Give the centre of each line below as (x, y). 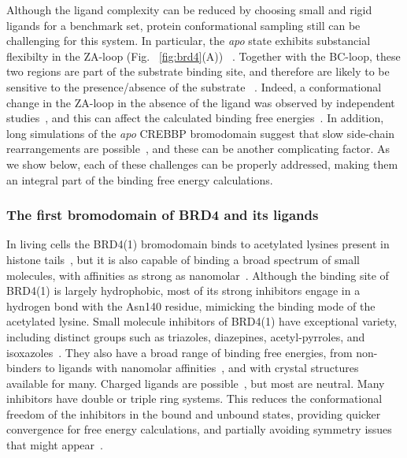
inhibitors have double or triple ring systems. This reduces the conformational (194, 398)
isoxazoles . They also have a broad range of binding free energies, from (179, 352)
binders (24, 368)
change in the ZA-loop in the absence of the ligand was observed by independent (201, 102)
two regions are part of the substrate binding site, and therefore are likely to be (198, 71)
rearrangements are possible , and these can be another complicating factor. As (198, 149)
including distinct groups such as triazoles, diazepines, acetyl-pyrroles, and (186, 336)
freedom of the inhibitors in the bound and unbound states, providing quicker (194, 413)
